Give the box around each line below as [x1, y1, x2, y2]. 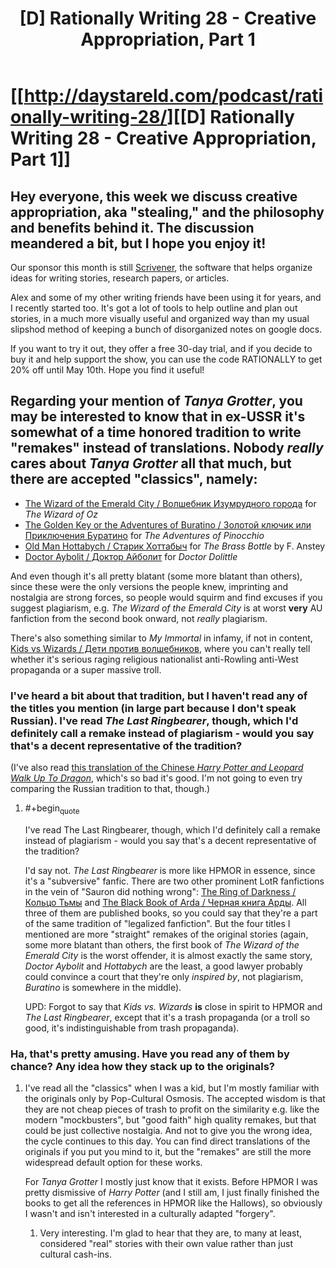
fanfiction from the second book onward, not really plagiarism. [10, 612, 268, 624]
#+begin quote [24, 802, 80, 816]
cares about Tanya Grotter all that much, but [10, 455, 292, 472]
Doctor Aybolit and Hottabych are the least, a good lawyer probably [24, 960, 303, 972]
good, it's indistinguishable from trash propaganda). [24, 1022, 240, 1034]
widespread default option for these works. [24, 1157, 203, 1169]
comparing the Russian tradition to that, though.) [10, 783, 211, 795]
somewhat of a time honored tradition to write [10, 424, 302, 441]
